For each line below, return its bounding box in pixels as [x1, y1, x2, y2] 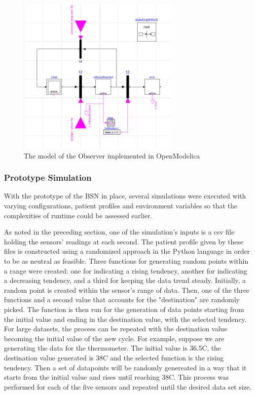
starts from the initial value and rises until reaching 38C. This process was [4, 372, 229, 382]
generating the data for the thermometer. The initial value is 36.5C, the [4, 343, 221, 353]
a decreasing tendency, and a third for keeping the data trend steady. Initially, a [4, 275, 246, 285]
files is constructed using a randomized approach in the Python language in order [4, 246, 250, 256]
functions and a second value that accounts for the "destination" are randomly [4, 294, 240, 305]
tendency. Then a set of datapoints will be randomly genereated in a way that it [4, 362, 247, 372]
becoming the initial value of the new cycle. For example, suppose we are [4, 333, 224, 343]
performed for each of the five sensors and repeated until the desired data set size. [4, 381, 252, 392]
